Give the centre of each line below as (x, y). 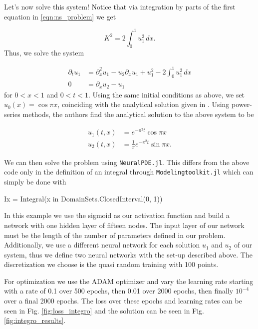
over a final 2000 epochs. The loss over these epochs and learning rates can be (123, 301)
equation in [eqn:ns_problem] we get (60, 16)
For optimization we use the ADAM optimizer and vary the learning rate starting (129, 281)
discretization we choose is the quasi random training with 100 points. (111, 264)
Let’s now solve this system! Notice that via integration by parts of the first (120, 6)
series (12, 114)
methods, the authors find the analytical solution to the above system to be (138, 114)
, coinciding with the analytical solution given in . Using (143, 104)
